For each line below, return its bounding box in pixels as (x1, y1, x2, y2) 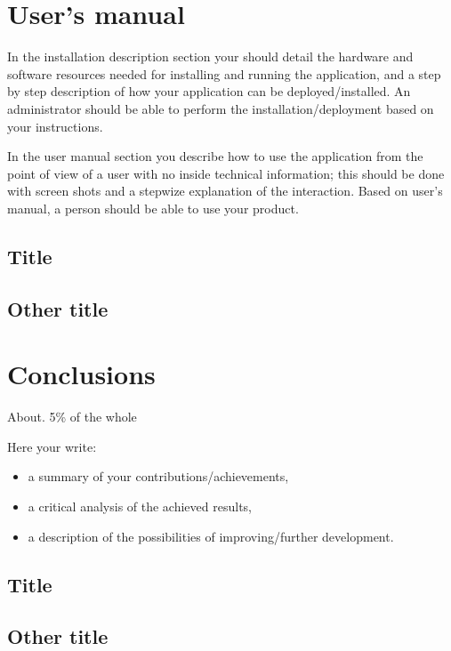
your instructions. (7, 117, 103, 135)
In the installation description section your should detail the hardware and (7, 47, 414, 66)
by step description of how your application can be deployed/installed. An (7, 82, 411, 100)
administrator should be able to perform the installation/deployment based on (7, 99, 434, 117)
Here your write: (7, 437, 97, 455)
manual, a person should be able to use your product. (7, 198, 299, 217)
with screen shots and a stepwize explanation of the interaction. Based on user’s (7, 181, 443, 200)
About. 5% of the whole (7, 407, 137, 426)
